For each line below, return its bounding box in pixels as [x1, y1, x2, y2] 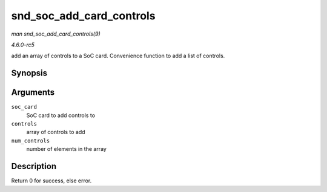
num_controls [11, 137, 50, 144]
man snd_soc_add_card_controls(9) [11, 30, 101, 37]
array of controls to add [26, 129, 85, 136]
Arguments [11, 88, 55, 98]
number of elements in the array [26, 146, 107, 153]
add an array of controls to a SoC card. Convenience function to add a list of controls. [11, 52, 225, 60]
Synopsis [11, 68, 48, 78]
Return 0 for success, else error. [11, 177, 92, 184]
